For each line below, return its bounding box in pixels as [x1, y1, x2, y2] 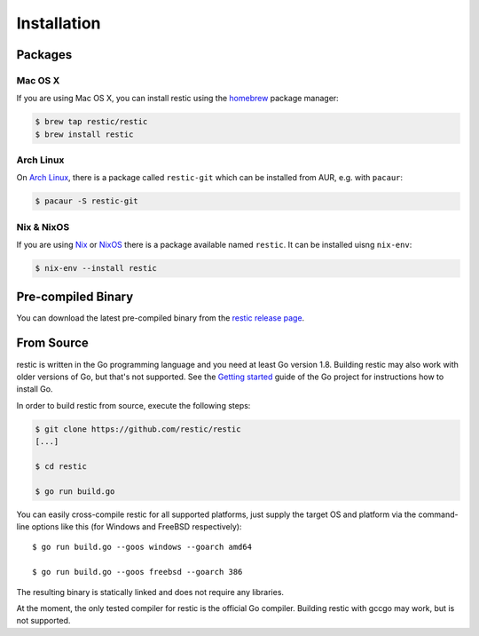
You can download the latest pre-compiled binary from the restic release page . [16, 312, 305, 323]
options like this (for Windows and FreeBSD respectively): [31, 521, 242, 532]
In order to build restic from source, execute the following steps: [16, 400, 251, 410]
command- [418, 509, 459, 520]
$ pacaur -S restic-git [35, 196, 139, 206]
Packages [16, 47, 73, 62]
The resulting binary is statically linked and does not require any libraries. [16, 586, 284, 597]
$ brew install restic [35, 129, 134, 139]
